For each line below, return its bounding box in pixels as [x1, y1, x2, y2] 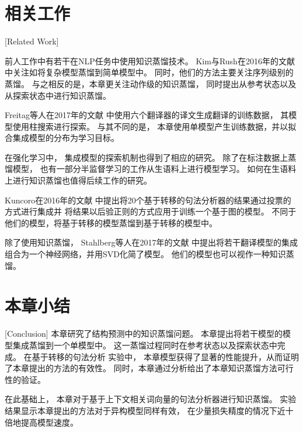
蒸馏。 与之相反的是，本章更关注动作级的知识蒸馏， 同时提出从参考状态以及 [5, 77, 297, 89]
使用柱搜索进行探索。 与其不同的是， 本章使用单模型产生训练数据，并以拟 [12, 120, 297, 132]
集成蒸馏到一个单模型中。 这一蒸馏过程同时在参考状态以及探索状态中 [12, 338, 277, 351]
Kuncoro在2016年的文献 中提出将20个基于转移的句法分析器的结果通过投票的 [5, 193, 291, 206]
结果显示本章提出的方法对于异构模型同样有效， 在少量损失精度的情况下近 [5, 404, 285, 416]
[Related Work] [5, 35, 59, 47]
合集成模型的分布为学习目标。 [5, 132, 119, 144]
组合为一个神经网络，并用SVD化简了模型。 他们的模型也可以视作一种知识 [5, 248, 286, 260]
